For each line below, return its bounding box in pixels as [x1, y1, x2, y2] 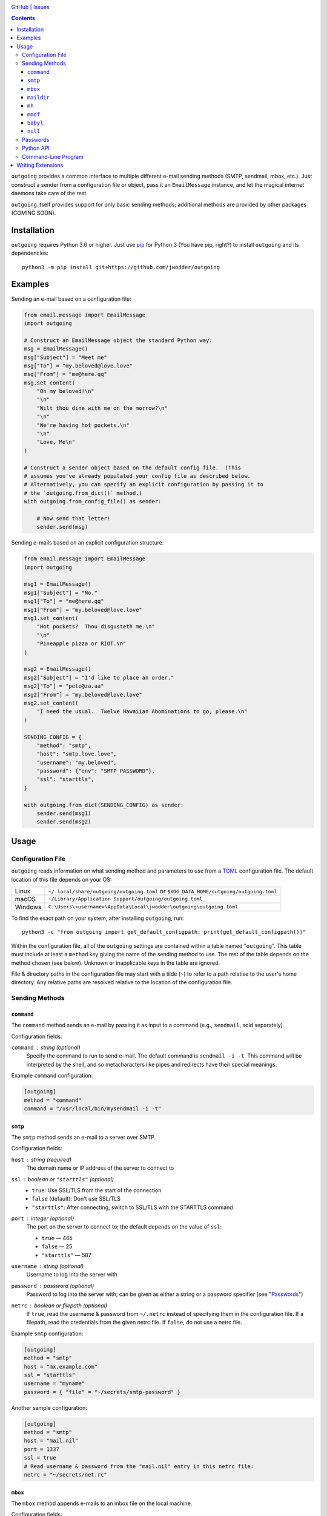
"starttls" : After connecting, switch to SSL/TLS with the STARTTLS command [31, 1204, 233, 1211]
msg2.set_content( [24, 699, 79, 706]
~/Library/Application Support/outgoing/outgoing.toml [48, 896, 203, 902]
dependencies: [11, 249, 48, 257]
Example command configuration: [11, 1072, 93, 1079]
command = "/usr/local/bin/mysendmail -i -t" [24, 1105, 162, 1112]
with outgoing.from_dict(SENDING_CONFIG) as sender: [24, 801, 184, 808]
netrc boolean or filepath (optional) [11, 1301, 108, 1309]
